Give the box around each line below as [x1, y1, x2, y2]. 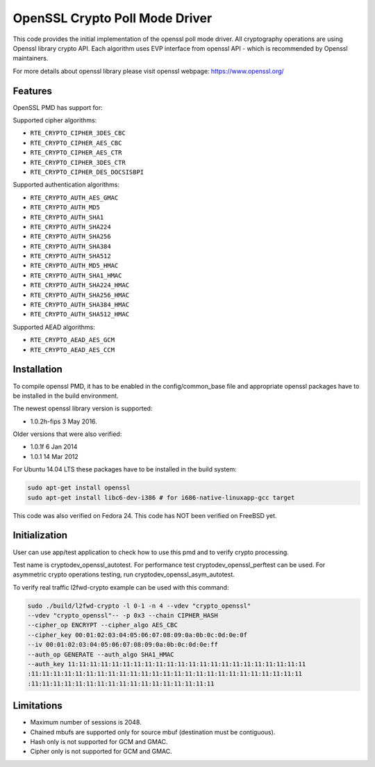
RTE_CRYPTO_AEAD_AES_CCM [30, 346, 115, 354]
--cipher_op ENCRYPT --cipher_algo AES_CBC [27, 621, 178, 629]
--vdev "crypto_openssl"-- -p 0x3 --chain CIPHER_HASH [27, 612, 218, 620]
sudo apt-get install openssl [27, 484, 131, 492]
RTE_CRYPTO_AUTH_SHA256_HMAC [30, 291, 130, 299]
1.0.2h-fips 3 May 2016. [30, 417, 97, 426]
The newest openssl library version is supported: [12, 404, 153, 413]
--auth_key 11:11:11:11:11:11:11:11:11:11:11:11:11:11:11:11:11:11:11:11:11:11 [27, 661, 306, 668]
